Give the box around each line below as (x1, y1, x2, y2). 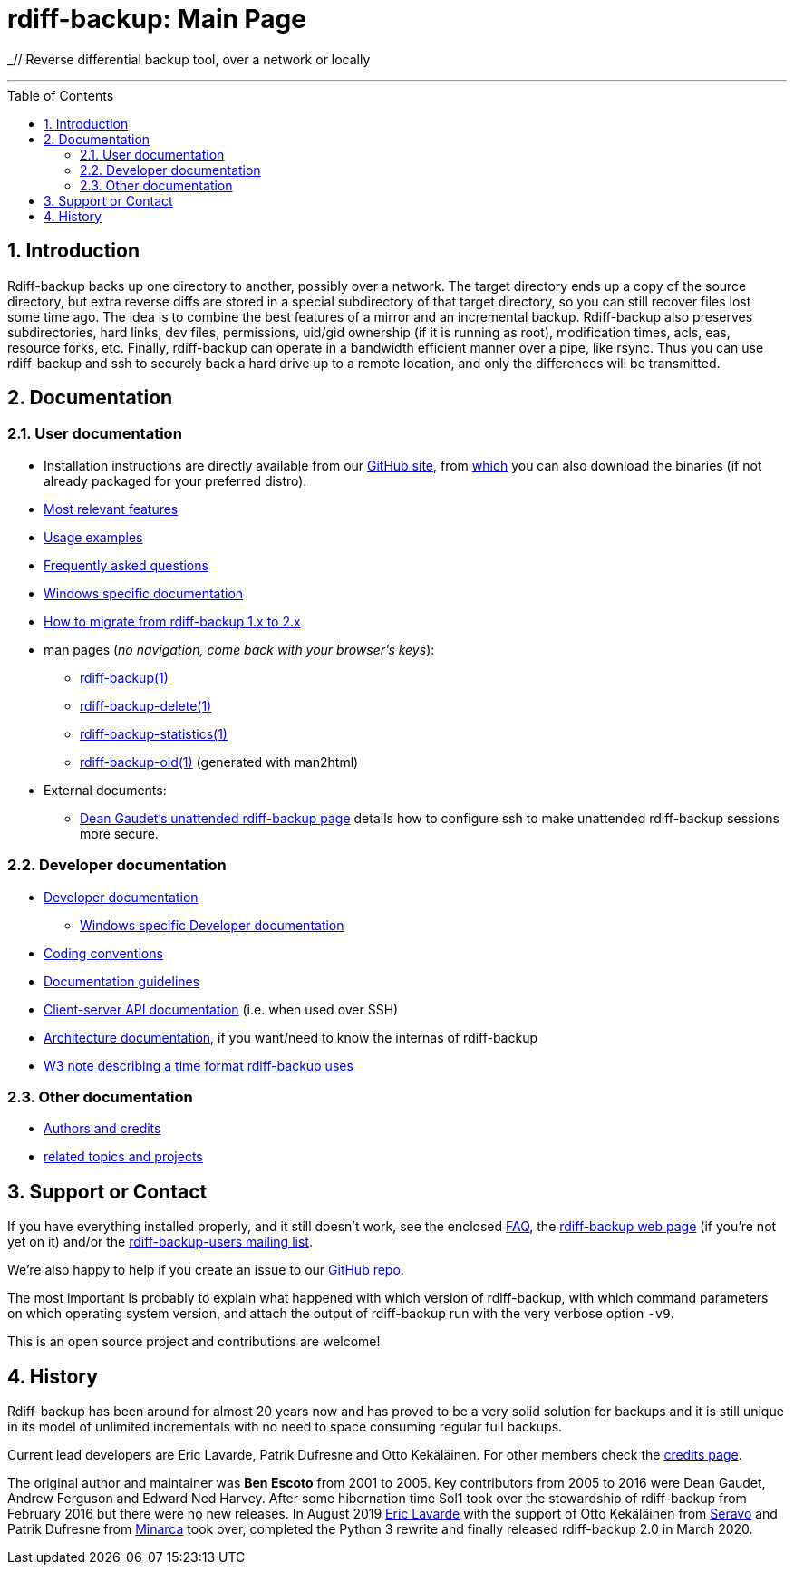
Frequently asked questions (44, 557, 208, 573)
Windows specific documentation (44, 585, 244, 601)
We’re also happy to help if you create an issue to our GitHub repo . (7, 1262, 404, 1278)
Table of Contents (7, 87, 114, 103)
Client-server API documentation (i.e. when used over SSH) (44, 1001, 399, 1017)
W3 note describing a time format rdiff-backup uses (44, 1057, 353, 1073)
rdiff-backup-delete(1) (80, 697, 212, 713)
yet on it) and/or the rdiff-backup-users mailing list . (7, 1234, 313, 1250)
